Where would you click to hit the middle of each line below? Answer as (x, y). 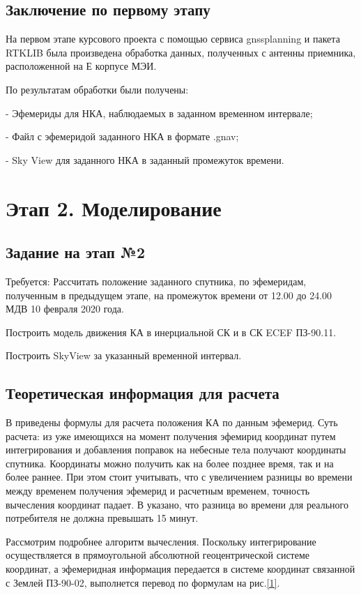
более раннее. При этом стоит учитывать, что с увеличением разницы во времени (179, 477)
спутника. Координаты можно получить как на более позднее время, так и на (170, 463)
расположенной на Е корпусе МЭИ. (81, 66)
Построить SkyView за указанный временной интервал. (124, 355)
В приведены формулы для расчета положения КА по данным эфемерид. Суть (172, 422)
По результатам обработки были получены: (97, 89)
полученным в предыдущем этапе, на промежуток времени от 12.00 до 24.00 (169, 295)
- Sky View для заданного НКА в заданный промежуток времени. (145, 159)
